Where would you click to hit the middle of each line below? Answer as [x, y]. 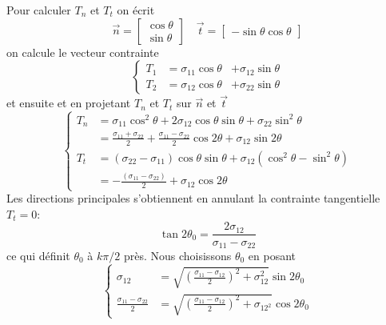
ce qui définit [38, 255]
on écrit [136, 10]
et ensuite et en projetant [69, 103]
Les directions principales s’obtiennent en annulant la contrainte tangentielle [193, 198]
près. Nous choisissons [177, 255]
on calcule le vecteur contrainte [83, 52]
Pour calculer [39, 10]
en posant [272, 255]
